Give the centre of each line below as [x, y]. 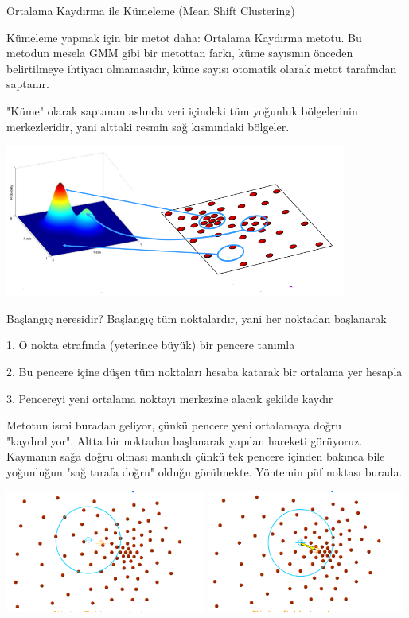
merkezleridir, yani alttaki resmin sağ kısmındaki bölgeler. [148, 126]
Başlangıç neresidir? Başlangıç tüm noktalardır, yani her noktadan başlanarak [197, 318]
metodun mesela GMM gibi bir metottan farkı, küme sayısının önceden [180, 53]
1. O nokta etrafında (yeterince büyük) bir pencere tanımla [151, 345]
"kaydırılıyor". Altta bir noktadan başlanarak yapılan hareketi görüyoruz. [185, 440]
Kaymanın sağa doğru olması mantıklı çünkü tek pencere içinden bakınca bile [196, 456]
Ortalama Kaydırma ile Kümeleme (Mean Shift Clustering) [151, 10]
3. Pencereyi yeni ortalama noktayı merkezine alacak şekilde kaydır [170, 398]
